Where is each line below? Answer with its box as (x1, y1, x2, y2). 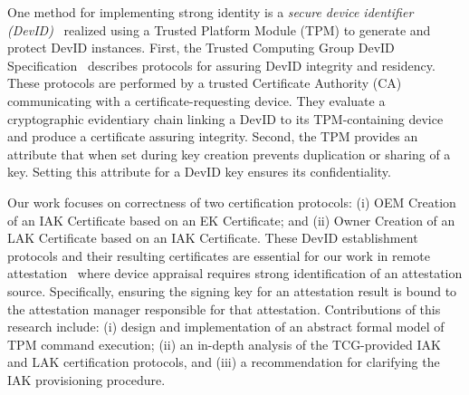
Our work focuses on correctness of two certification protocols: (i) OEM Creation (7, 192, 456, 211)
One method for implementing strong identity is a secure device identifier (7, 3, 414, 21)
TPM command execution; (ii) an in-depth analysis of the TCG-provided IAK (7, 334, 441, 353)
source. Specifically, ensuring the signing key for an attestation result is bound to (7, 281, 457, 300)
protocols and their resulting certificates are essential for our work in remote (7, 246, 430, 265)
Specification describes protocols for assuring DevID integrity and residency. (7, 55, 435, 74)
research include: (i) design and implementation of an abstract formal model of (7, 317, 445, 336)
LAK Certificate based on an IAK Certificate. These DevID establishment (7, 228, 418, 247)
